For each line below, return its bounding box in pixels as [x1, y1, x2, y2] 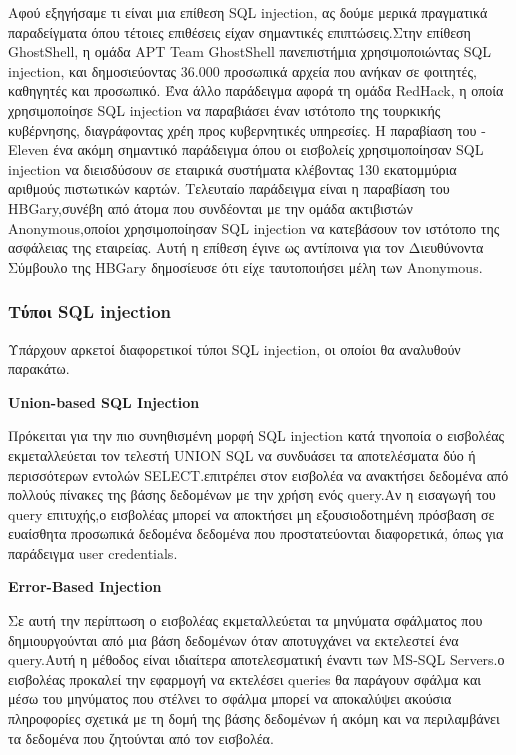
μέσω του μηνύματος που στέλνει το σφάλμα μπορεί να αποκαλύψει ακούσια [8, 688, 452, 709]
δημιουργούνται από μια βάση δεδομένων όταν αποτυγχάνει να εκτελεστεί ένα [8, 629, 459, 650]
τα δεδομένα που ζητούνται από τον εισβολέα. [8, 727, 274, 748]
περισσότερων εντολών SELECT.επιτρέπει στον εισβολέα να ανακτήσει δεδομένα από [8, 464, 509, 485]
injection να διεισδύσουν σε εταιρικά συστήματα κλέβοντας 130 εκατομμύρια [8, 158, 457, 179]
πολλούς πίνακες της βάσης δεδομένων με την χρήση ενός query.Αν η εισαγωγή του [8, 484, 496, 505]
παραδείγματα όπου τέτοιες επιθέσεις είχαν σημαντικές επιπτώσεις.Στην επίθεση [8, 21, 471, 42]
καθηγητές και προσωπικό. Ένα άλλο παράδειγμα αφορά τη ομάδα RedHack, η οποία [8, 80, 504, 101]
